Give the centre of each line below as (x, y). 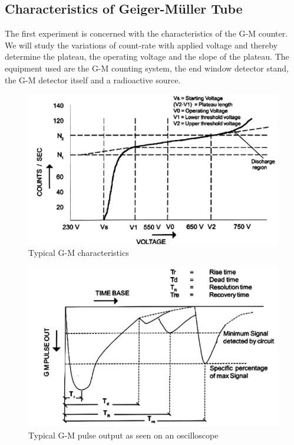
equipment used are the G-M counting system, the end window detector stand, (147, 68)
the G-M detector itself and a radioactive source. (93, 79)
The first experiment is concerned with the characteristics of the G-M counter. (146, 33)
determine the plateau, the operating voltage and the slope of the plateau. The (147, 56)
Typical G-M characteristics (79, 253)
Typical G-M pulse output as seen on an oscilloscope (123, 435)
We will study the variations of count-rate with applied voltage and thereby (141, 45)
